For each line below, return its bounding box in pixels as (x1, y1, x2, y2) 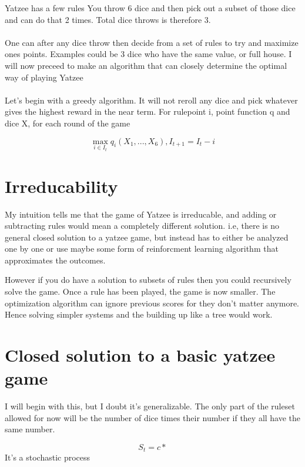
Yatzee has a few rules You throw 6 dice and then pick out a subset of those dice (5, 2, 296, 14)
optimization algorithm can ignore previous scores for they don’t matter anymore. (5, 296, 300, 309)
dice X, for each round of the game (5, 116, 130, 129)
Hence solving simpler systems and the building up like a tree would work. (5, 308, 273, 321)
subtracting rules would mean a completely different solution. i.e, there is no (5, 219, 280, 232)
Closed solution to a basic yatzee (5, 343, 276, 367)
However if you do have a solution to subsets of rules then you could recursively (5, 273, 291, 286)
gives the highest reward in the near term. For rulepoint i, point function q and (5, 105, 290, 118)
